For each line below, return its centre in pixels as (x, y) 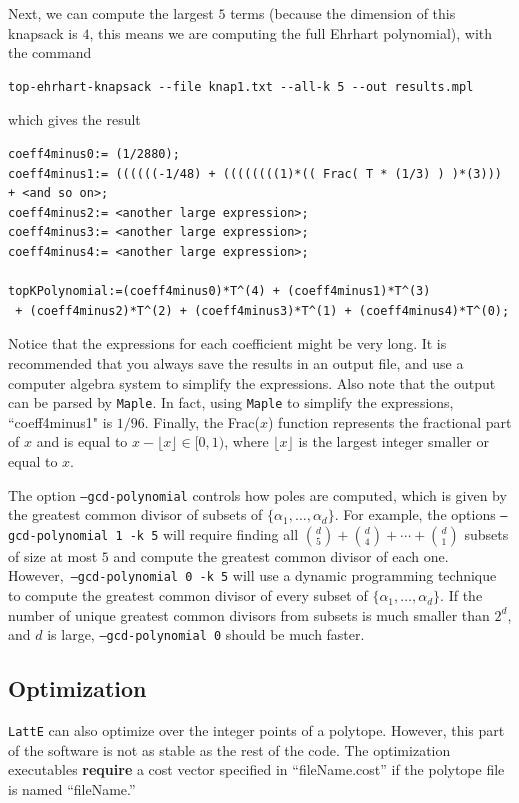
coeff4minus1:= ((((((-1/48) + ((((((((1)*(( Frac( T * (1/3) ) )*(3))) (255, 173)
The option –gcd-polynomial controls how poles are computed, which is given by (257, 494)
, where (246, 441)
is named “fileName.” (72, 788)
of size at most (53, 555)
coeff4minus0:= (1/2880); (94, 153)
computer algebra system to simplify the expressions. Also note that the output (252, 382)
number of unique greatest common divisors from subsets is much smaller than (249, 614)
